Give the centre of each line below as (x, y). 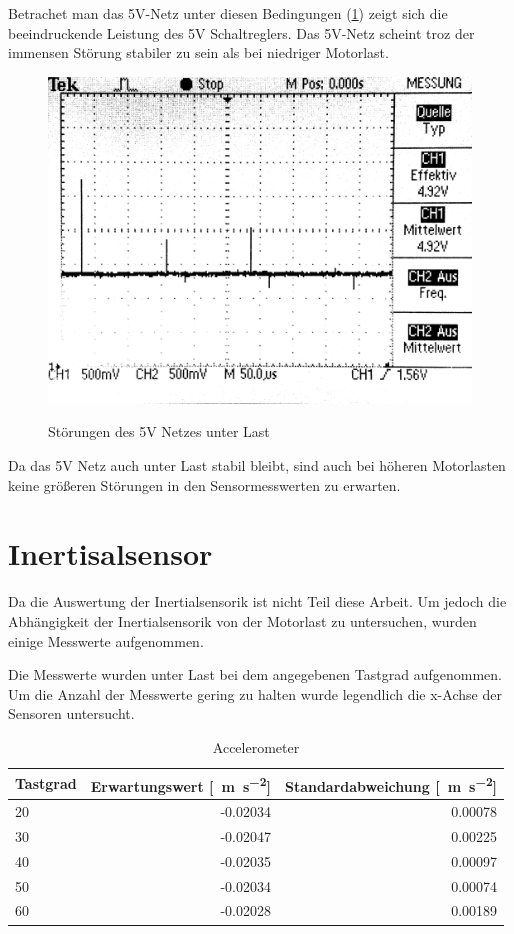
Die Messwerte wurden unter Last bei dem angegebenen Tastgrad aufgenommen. (255, 674)
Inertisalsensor (110, 553)
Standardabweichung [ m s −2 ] (391, 784)
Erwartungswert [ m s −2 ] (180, 784)
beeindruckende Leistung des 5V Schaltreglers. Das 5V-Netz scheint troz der (241, 32)
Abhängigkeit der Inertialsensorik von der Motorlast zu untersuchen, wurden (242, 620)
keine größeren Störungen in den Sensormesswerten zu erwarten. (204, 484)
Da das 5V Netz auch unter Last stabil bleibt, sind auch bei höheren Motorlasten (257, 465)
